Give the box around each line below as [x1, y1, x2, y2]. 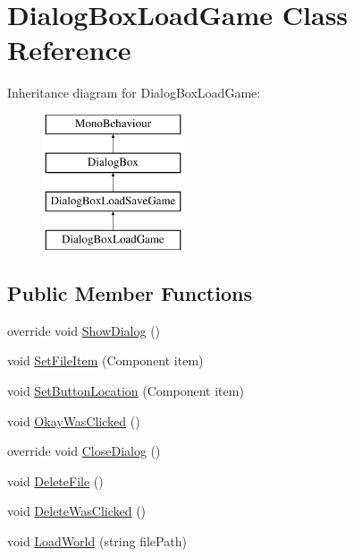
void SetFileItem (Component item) [7, 351, 204, 370]
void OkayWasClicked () [7, 411, 140, 430]
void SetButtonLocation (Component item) [7, 381, 244, 400]
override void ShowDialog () [7, 321, 161, 339]
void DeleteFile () [7, 471, 104, 490]
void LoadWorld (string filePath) [7, 532, 187, 551]
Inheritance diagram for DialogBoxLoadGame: [7, 83, 261, 102]
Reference [7, 31, 131, 68]
